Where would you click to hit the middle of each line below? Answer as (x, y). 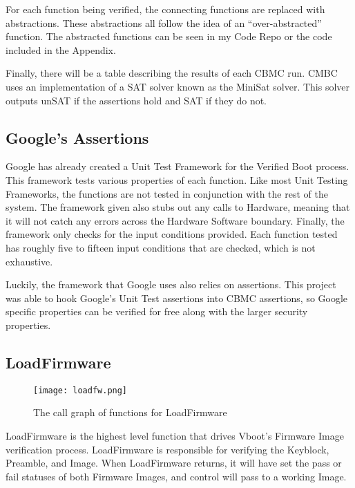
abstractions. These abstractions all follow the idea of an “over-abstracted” (164, 22)
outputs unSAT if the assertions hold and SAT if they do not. (136, 100)
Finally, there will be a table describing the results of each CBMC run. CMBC (172, 73)
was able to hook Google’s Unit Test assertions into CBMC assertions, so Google (177, 298)
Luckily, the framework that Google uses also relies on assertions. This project (171, 284)
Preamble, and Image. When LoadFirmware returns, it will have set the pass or (174, 463)
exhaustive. (29, 261)
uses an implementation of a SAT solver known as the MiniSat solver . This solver (178, 86)
